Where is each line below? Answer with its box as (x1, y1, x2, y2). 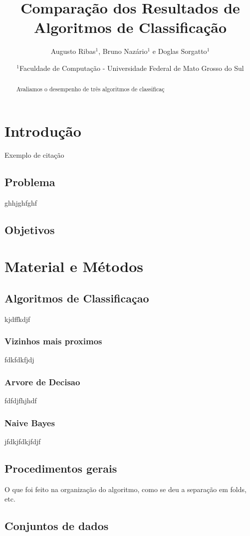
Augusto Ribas (50, 46, 96, 56)
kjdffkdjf (4, 313, 30, 324)
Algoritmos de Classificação (33, 17, 227, 37)
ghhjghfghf (4, 197, 37, 208)
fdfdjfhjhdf (4, 395, 37, 406)
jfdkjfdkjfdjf (4, 436, 41, 447)
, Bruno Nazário (98, 46, 148, 56)
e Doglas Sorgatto (152, 46, 207, 56)
